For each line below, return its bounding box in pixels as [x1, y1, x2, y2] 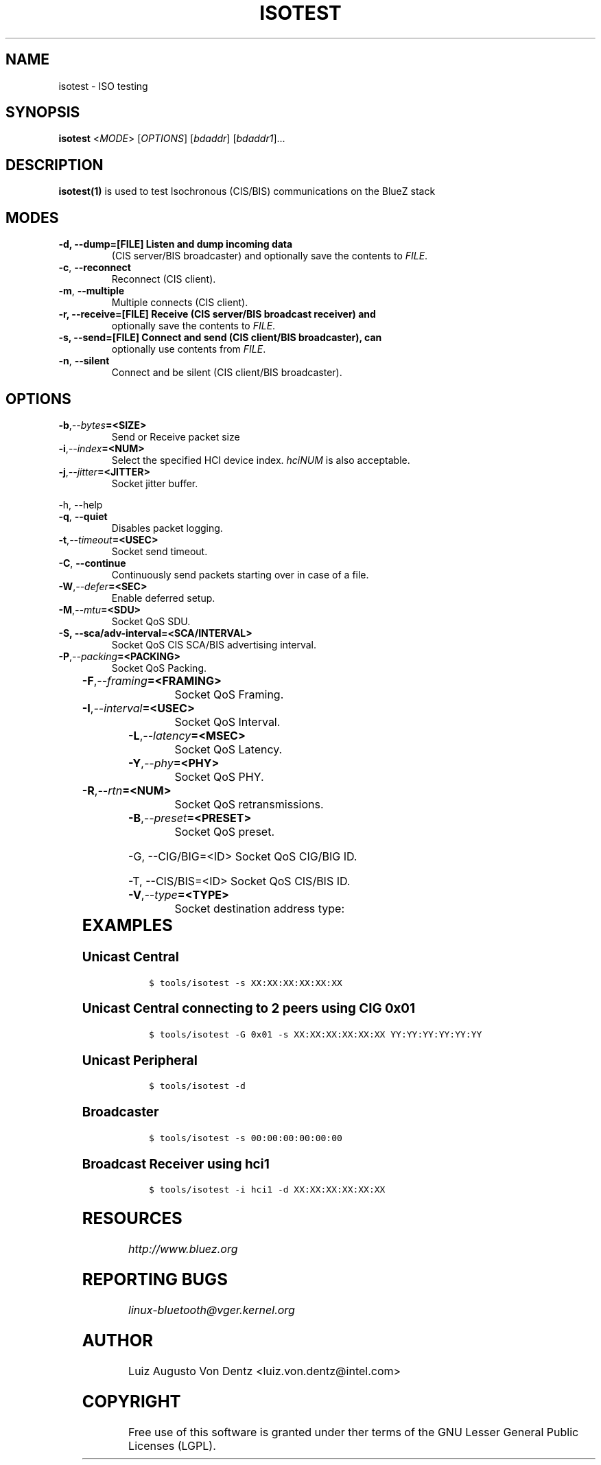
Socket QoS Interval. [174, 714, 281, 729]
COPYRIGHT [82, 1391, 181, 1411]
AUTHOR [82, 1330, 153, 1350]
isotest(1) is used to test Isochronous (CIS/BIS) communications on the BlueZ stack [58, 185, 436, 198]
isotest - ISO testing [58, 80, 148, 92]
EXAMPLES [82, 915, 173, 935]
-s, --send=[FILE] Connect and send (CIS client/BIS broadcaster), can [58, 331, 382, 344]
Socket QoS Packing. [111, 661, 207, 674]
